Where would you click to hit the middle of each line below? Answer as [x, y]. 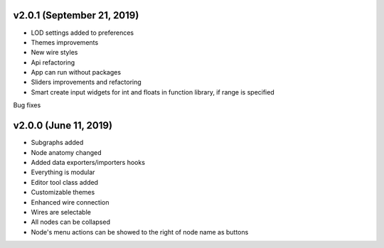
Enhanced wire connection [70, 202]
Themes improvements [65, 42]
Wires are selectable [61, 212]
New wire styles [54, 53]
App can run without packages [76, 72]
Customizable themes [63, 193]
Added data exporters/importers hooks [88, 162]
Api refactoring [53, 62]
